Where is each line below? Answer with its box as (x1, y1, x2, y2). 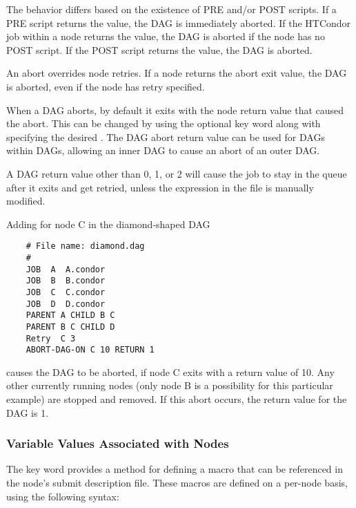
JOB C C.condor (26, 287, 106, 297)
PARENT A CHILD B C (26, 310, 115, 321)
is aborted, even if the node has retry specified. (6, 79, 205, 93)
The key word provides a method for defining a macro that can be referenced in (6, 462, 343, 476)
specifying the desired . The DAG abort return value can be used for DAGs (6, 129, 325, 144)
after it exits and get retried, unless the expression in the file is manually (6, 180, 314, 194)
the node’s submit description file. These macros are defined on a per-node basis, (6, 476, 348, 490)
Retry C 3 (26, 333, 76, 344)
